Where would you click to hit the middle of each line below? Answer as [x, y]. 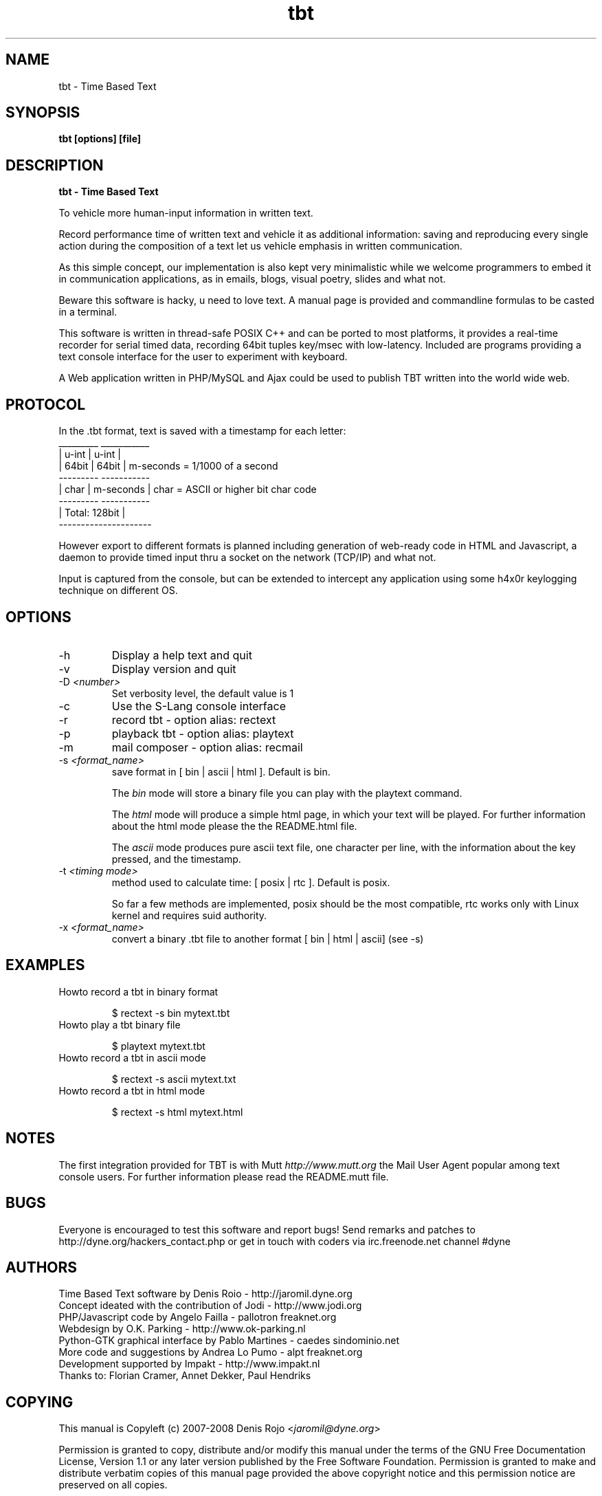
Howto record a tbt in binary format [138, 991]
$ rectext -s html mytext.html [177, 1112]
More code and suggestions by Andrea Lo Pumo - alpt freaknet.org [211, 1352]
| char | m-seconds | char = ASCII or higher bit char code [188, 489]
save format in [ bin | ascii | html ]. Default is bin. [221, 771]
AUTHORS [42, 1267]
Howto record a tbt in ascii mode [132, 1057]
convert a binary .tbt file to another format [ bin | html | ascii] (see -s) [268, 938]
